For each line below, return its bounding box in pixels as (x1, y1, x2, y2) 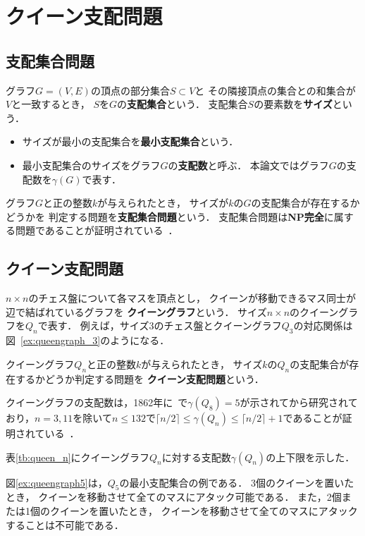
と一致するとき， (11, 97, 90, 111)
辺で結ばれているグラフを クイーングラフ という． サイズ (6, 304, 267, 319)
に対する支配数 (161, 449, 231, 464)
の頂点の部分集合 (90, 83, 170, 97)
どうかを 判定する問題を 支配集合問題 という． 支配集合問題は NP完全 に (6, 209, 334, 224)
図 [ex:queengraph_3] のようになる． (6, 333, 170, 348)
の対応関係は (293, 318, 353, 333)
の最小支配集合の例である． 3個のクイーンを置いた (119, 475, 354, 489)
